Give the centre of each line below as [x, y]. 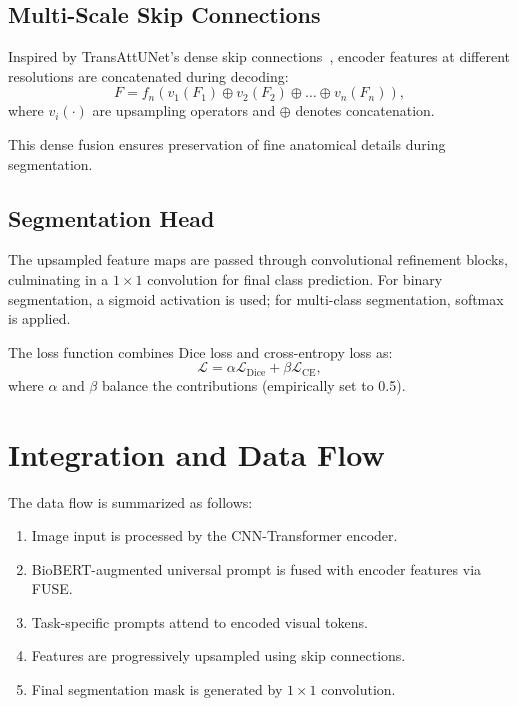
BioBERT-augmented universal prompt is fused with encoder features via [256, 568]
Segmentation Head [111, 217]
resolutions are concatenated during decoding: [148, 75]
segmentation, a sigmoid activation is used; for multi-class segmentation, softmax [256, 298]
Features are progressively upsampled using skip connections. [218, 655]
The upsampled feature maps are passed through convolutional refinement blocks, [258, 259]
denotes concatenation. [365, 110]
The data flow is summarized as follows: [130, 501]
